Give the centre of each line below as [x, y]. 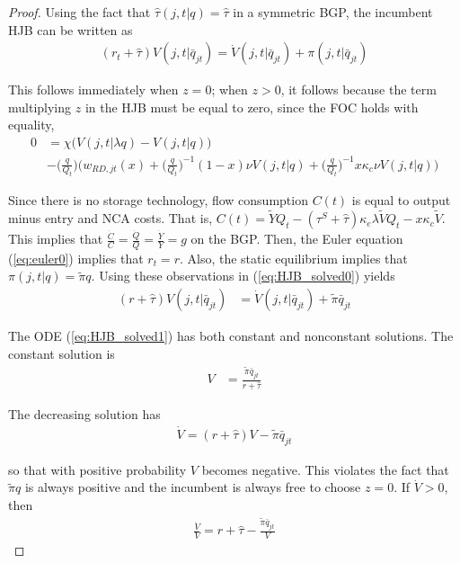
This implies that [56, 239]
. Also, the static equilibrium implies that [293, 258]
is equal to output [401, 200]
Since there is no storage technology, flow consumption [158, 200]
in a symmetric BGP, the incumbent [333, 12]
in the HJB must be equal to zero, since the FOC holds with [252, 107]
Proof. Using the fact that [80, 12]
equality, [31, 125]
